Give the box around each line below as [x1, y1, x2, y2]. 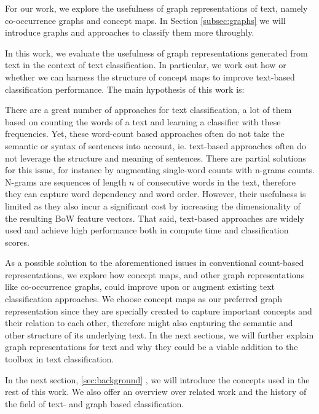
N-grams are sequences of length [5, 175, 127, 188]
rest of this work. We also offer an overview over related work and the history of [5, 385, 307, 398]
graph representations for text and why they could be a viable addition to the [5, 340, 298, 353]
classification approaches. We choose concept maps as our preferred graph [5, 292, 283, 305]
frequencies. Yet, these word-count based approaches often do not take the [5, 127, 285, 140]
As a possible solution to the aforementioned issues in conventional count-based [5, 256, 304, 269]
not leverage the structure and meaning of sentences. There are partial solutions [5, 151, 306, 164]
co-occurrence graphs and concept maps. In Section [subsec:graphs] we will [5, 14, 286, 26]
